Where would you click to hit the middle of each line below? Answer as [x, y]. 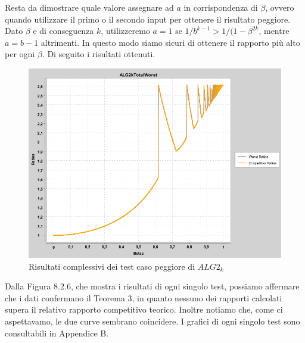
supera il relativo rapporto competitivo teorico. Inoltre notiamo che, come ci [144, 309]
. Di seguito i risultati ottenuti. [99, 54]
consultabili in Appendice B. [57, 333]
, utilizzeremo [125, 31]
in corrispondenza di [221, 7]
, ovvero [280, 7]
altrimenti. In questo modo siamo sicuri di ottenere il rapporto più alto [170, 42]
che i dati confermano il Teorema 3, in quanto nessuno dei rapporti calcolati [144, 297]
